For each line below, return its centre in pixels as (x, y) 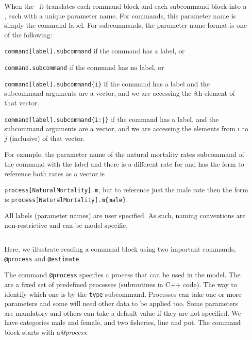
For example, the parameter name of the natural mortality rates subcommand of (124, 154)
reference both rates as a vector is (55, 173)
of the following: (28, 34)
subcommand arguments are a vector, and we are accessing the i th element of (120, 93)
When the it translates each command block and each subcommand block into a (126, 6)
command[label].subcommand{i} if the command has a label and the (107, 83)
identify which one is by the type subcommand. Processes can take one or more (123, 294)
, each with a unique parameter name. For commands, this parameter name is (120, 15)
